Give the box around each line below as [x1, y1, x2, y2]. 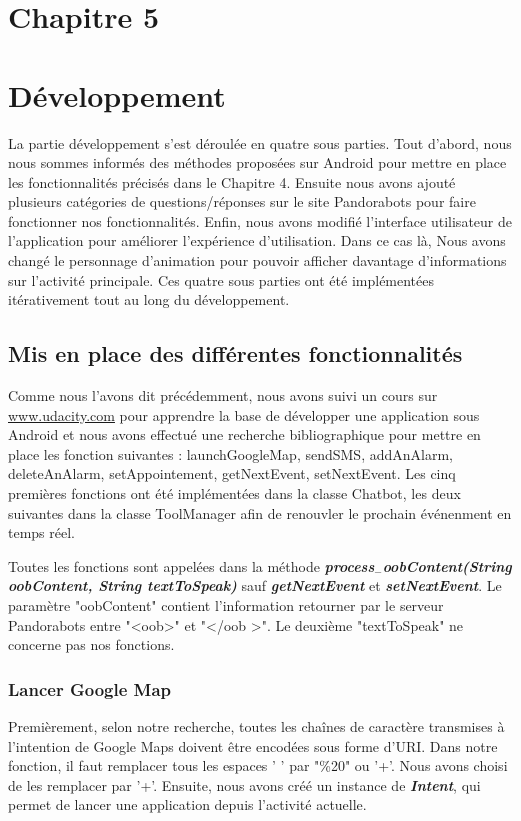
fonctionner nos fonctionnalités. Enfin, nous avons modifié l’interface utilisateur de [8, 210, 512, 231]
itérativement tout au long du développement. [8, 289, 290, 310]
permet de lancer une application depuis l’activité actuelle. [8, 794, 367, 815]
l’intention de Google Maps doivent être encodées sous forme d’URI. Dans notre [8, 735, 498, 756]
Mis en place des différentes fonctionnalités [8, 338, 463, 369]
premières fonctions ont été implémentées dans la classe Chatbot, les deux [8, 483, 461, 504]
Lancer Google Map [8, 676, 172, 701]
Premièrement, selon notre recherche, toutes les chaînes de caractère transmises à [8, 715, 505, 736]
